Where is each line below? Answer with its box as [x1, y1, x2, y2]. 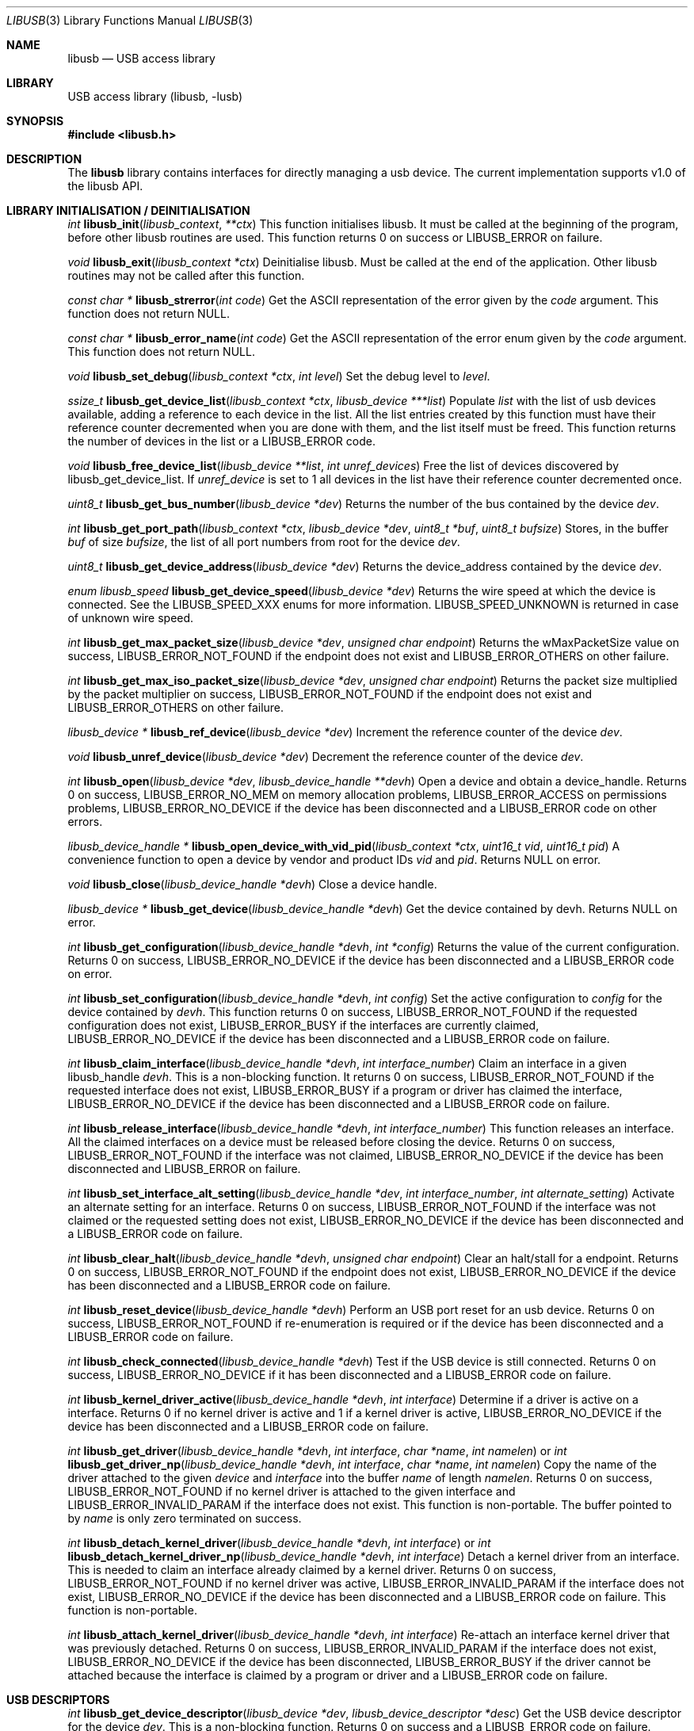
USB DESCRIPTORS [6, 1693, 110, 1706]
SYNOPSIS [6, 114, 64, 128]
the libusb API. [67, 179, 143, 193]
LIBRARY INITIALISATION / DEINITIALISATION [6, 204, 250, 217]
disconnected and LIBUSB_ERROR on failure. [67, 1162, 301, 1175]
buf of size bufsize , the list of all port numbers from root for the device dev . [67, 535, 460, 548]
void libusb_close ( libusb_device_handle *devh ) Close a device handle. [67, 877, 437, 891]
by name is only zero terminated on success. [67, 1511, 302, 1525]
